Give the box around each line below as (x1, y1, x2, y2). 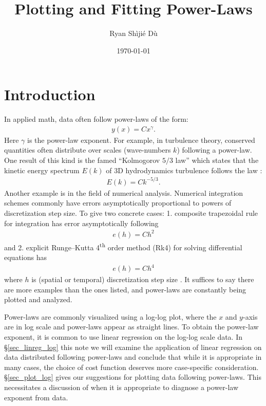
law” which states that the (175, 155, 259, 165)
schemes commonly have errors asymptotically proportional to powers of (4, 197, 232, 208)
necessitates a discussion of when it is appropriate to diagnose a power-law (4, 382, 239, 392)
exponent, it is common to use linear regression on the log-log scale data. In (4, 331, 243, 342)
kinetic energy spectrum (4, 164, 80, 175)
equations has (4, 251, 47, 262)
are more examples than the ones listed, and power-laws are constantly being (4, 284, 246, 294)
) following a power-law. (177, 144, 252, 155)
